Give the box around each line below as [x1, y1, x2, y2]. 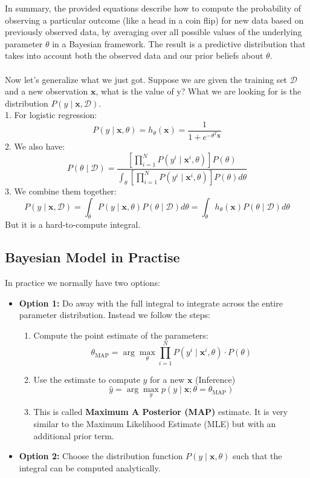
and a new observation [5, 85, 88, 98]
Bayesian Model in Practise [5, 248, 180, 267]
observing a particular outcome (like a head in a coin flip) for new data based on [5, 13, 304, 26]
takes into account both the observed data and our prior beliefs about [5, 49, 263, 62]
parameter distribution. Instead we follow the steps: [19, 308, 210, 321]
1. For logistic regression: [5, 108, 97, 121]
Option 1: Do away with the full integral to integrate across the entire [19, 296, 283, 309]
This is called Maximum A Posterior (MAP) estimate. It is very [33, 405, 288, 418]
